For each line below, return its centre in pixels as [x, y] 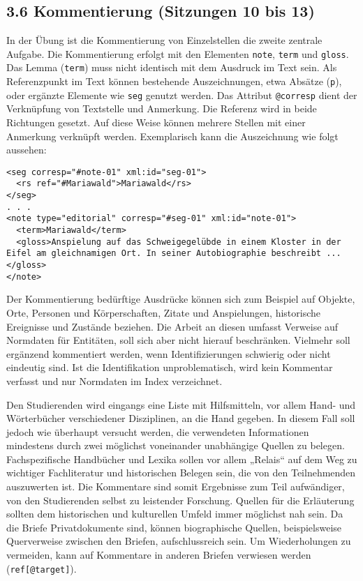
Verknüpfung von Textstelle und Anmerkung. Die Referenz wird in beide [162, 108]
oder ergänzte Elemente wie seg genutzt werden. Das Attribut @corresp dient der [182, 95]
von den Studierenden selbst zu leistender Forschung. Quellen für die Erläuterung [180, 500]
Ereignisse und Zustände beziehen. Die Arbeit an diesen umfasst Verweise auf [172, 326]
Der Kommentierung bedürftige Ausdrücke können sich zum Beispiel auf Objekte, [181, 299]
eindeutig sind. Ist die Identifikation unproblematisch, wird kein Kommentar [170, 367]
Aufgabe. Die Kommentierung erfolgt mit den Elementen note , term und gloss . [178, 53]
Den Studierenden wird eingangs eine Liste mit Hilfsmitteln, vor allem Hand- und [181, 404]
